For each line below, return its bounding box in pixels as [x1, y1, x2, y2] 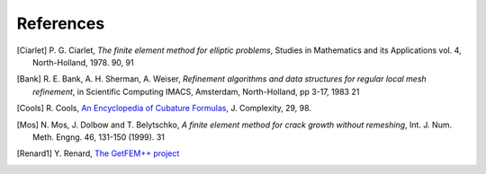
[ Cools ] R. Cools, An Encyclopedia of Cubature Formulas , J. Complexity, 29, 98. [16, 103, 312, 114]
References [16, 13, 105, 33]
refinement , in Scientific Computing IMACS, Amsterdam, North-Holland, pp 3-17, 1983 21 [32, 86, 360, 97]
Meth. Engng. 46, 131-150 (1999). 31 [32, 131, 166, 143]
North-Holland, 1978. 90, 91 [32, 57, 134, 67]
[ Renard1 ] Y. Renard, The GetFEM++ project [16, 148, 180, 159]
